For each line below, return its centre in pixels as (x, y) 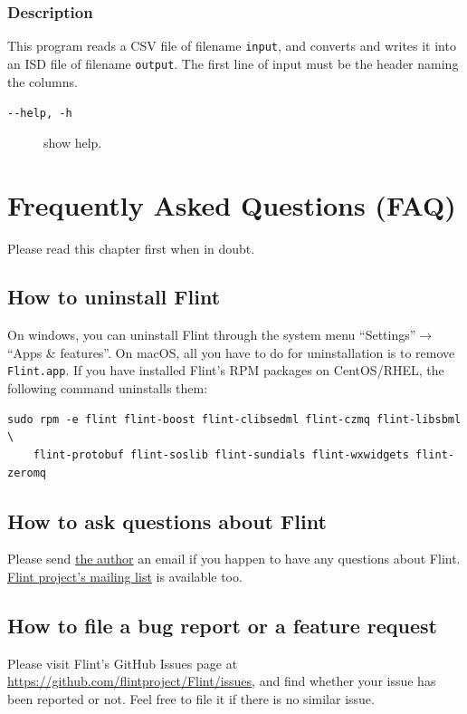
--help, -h (40, 114)
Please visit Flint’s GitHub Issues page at (123, 663)
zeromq (27, 473)
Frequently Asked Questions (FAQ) (232, 204)
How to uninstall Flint (114, 297)
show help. (73, 142)
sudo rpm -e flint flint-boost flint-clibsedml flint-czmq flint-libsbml (234, 419)
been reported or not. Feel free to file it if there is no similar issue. (191, 698)
